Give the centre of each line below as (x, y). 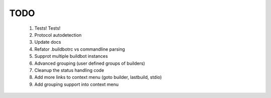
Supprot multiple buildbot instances (71, 56)
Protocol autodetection (58, 35)
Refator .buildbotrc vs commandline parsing (80, 49)
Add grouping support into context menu (77, 84)
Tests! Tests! (47, 28)
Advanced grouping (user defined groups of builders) (90, 63)
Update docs (48, 42)
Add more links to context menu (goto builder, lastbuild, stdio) (98, 77)
